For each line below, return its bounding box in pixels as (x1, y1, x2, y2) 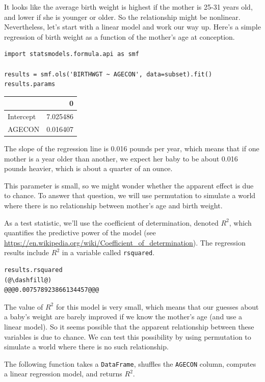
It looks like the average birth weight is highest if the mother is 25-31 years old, (4, 2, 253, 12)
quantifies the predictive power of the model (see (4, 227, 156, 238)
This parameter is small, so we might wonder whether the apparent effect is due (4, 180, 254, 190)
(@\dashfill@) (4, 276, 52, 284)
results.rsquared (4, 266, 63, 274)
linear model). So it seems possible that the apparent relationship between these (4, 321, 254, 332)
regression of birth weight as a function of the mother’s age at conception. (4, 31, 235, 42)
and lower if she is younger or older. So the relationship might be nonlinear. (4, 11, 241, 22)
